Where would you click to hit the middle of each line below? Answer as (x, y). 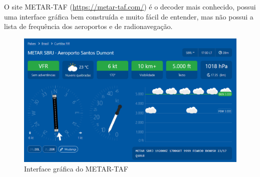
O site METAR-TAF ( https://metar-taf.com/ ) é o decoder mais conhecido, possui (130, 6)
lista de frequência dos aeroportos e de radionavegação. (88, 26)
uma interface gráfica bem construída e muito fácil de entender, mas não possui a (129, 16)
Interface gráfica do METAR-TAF (76, 169)
